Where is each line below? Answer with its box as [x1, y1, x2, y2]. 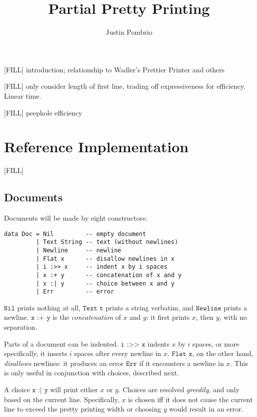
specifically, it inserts [4, 348, 67, 358]
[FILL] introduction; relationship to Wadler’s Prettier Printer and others [4, 64, 225, 74]
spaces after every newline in [74, 348, 161, 358]
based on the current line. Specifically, [4, 394, 120, 404]
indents [147, 338, 170, 349]
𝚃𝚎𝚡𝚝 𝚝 [82, 304, 104, 312]
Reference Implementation [4, 136, 189, 157]
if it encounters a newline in [139, 357, 224, 368]
